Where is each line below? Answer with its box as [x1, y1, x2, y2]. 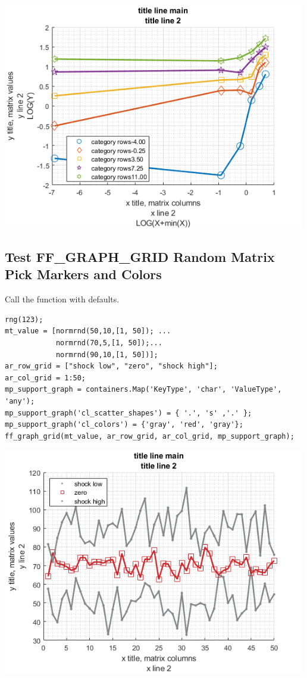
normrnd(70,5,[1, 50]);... [55, 338, 162, 347]
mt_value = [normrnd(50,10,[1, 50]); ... [5, 327, 171, 336]
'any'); [5, 396, 35, 405]
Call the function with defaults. [5, 293, 120, 305]
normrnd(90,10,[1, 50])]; [55, 350, 158, 359]
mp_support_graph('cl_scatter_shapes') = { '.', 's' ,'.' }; [5, 408, 252, 417]
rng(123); [5, 315, 43, 324]
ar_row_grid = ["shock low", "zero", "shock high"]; [5, 362, 218, 371]
